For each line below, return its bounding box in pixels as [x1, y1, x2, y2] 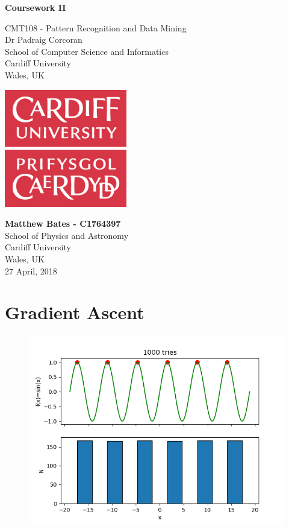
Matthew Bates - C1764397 [5, 217, 121, 230]
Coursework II [5, 1, 66, 13]
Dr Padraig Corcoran [5, 33, 82, 46]
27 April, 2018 [5, 264, 57, 277]
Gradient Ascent [5, 300, 144, 325]
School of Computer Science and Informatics [5, 45, 169, 57]
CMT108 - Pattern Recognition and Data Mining [5, 21, 187, 34]
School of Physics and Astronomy [5, 229, 129, 241]
